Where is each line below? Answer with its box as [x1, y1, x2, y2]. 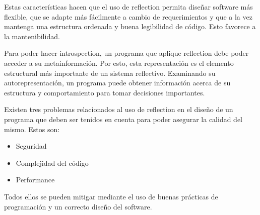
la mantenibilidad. [4, 31, 60, 41]
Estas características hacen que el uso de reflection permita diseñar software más [4, 2, 253, 12]
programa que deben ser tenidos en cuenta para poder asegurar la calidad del [4, 114, 243, 124]
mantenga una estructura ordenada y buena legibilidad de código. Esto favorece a [4, 21, 256, 32]
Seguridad [16, 141, 47, 151]
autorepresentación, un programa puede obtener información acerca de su [4, 77, 231, 88]
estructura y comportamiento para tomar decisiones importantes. [4, 87, 205, 97]
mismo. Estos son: [4, 124, 60, 134]
